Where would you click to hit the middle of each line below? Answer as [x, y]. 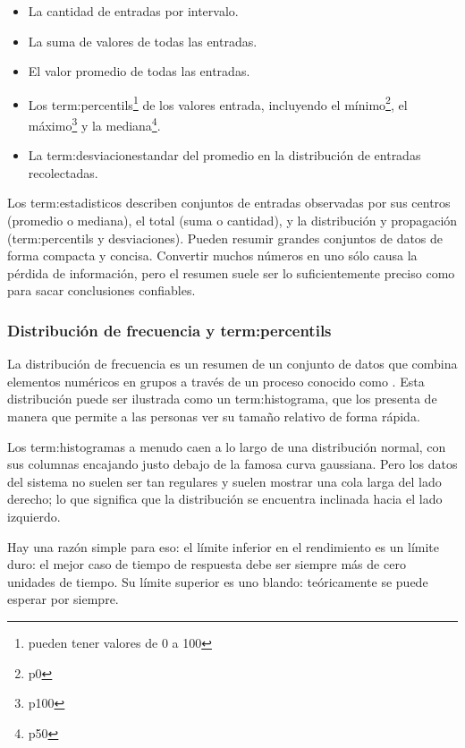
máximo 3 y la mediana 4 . [94, 124]
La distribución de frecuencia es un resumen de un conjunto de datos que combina [232, 364]
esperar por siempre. [63, 599]
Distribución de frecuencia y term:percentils [169, 330]
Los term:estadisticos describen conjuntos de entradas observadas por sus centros [229, 203]
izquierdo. [34, 516]
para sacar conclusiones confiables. [101, 290]
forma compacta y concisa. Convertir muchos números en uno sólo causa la [212, 255]
